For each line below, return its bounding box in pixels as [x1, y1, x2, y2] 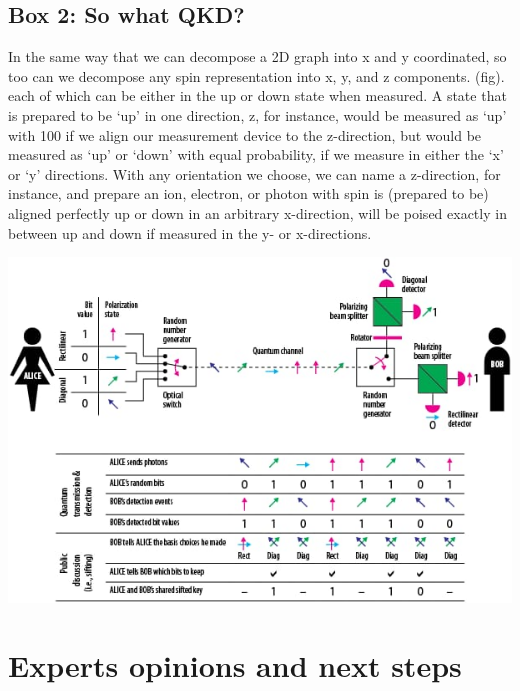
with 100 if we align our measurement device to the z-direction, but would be [8, 124, 482, 145]
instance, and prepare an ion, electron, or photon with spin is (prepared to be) [8, 183, 489, 204]
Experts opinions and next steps [8, 645, 462, 686]
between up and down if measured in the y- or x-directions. [8, 222, 372, 243]
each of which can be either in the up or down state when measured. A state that [8, 85, 507, 106]
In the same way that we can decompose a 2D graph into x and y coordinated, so [8, 46, 507, 67]
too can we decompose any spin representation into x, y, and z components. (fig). [8, 65, 505, 86]
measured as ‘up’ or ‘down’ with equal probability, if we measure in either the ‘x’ [8, 144, 504, 165]
